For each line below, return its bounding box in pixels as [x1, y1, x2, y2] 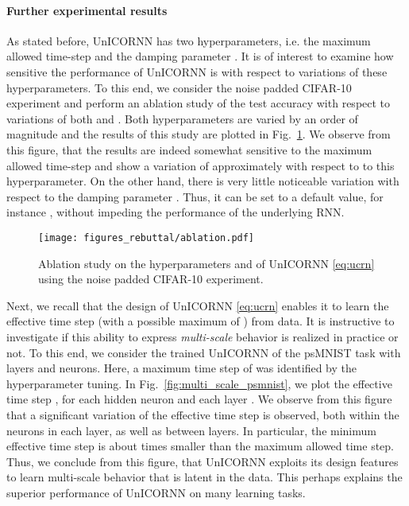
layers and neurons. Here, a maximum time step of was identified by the [6, 360, 357, 376]
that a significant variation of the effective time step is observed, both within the [6, 406, 399, 422]
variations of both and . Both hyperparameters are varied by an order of [6, 110, 358, 127]
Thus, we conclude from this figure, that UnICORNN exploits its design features [6, 453, 399, 469]
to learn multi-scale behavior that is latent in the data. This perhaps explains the [6, 469, 403, 485]
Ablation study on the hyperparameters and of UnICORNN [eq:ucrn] [38, 255, 375, 271]
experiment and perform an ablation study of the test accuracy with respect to [6, 95, 391, 111]
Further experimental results [6, 2, 168, 18]
